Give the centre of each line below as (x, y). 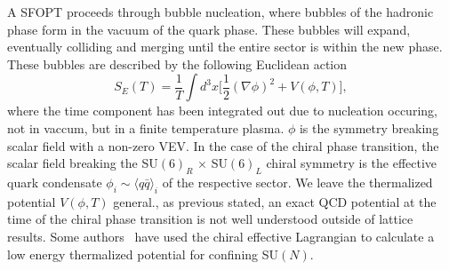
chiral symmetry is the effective (352, 163)
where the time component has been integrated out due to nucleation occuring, (222, 111)
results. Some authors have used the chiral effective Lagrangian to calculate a (221, 236)
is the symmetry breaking (369, 127)
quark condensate (55, 182)
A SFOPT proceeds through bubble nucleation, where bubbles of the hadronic (220, 12)
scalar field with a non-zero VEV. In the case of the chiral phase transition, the (223, 145)
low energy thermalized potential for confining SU (143, 254)
